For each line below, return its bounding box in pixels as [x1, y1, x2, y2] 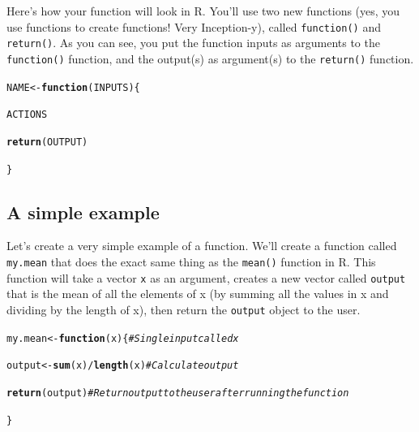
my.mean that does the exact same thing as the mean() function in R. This [6, 253, 376, 270]
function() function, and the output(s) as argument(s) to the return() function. [6, 50, 414, 67]
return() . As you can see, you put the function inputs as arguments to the [6, 34, 380, 51]
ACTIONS [6, 109, 48, 121]
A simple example [6, 199, 160, 224]
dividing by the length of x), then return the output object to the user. [6, 300, 361, 318]
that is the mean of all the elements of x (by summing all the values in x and [6, 285, 389, 302]
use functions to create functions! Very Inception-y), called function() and [6, 18, 381, 35]
